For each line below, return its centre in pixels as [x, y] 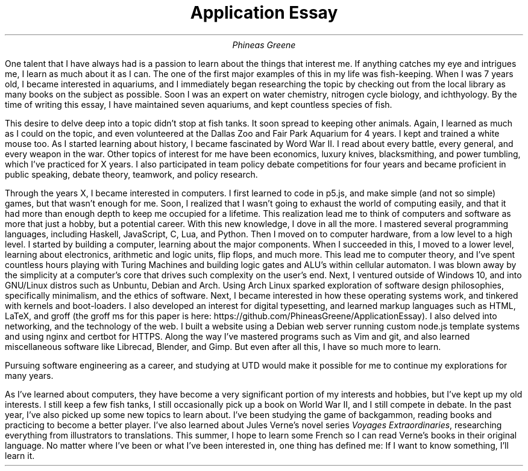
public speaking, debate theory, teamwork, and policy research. [131, 174]
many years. [29, 375]
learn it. [20, 455]
